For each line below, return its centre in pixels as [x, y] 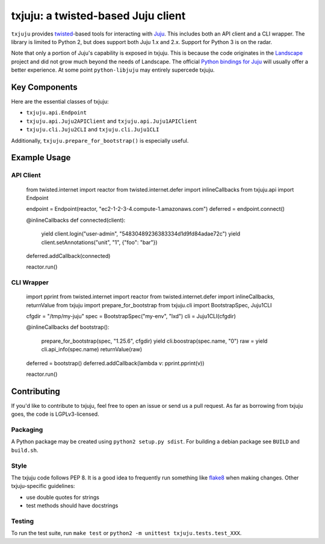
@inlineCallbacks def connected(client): [76, 220]
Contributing [36, 391]
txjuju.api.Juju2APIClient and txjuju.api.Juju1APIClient [112, 121]
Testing [23, 521]
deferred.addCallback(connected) [68, 255]
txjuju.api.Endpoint [57, 113]
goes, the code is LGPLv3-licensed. [55, 414]
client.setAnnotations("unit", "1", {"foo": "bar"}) [99, 242]
